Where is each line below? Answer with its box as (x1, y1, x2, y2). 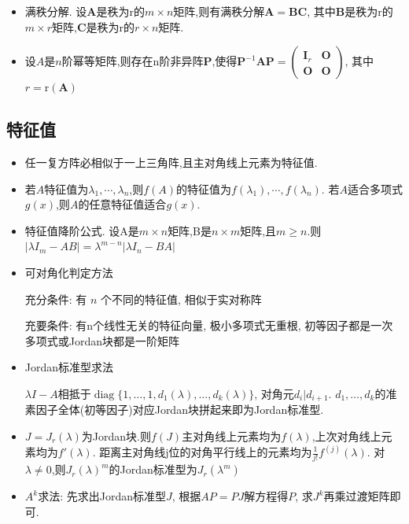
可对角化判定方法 (24, 264, 113, 280)
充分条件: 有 (24, 290, 87, 307)
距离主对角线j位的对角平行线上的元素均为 (99, 444, 312, 459)
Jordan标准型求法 (24, 359, 114, 375)
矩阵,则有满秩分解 (173, 3, 265, 19)
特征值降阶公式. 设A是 (24, 222, 139, 238)
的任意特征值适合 (78, 196, 167, 212)
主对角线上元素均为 (182, 427, 282, 444)
